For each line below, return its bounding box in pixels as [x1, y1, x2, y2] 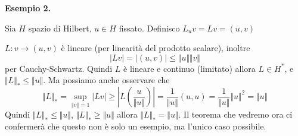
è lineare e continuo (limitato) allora [123, 62, 256, 74]
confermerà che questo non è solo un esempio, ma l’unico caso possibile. [5, 119, 266, 132]
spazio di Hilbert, [28, 21, 92, 34]
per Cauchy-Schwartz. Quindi [5, 62, 113, 74]
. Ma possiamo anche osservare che [43, 74, 170, 86]
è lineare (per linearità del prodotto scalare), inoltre [61, 42, 250, 54]
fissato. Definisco [119, 21, 180, 34]
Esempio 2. [5, 2, 51, 14]
